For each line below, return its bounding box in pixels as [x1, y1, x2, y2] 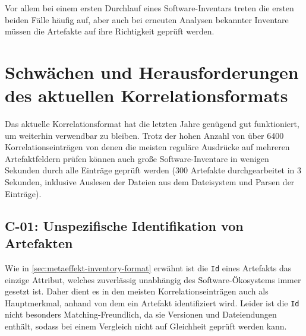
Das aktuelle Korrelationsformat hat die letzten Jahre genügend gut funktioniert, [5, 118, 299, 130]
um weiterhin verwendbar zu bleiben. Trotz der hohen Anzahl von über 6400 [5, 129, 284, 141]
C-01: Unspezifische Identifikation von [5, 216, 244, 234]
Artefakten [5, 234, 73, 252]
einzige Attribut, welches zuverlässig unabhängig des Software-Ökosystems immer [5, 273, 301, 286]
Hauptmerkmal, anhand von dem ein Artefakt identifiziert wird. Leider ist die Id [5, 296, 299, 309]
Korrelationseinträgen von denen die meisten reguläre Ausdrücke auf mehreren [5, 141, 290, 153]
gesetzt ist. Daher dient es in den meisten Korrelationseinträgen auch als [5, 285, 269, 297]
